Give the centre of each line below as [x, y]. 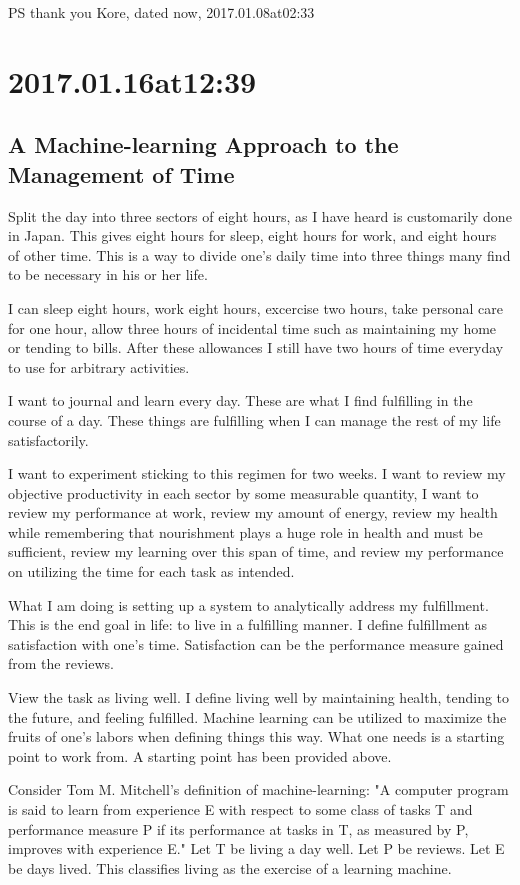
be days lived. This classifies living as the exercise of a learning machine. [230, 867]
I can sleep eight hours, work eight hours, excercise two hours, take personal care [255, 307]
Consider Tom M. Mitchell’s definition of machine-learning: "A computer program [258, 789]
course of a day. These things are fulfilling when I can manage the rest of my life [254, 419]
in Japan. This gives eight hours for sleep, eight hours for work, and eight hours [252, 235]
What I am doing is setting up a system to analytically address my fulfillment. [248, 604]
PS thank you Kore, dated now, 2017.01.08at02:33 [161, 12]
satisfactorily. [48, 439]
